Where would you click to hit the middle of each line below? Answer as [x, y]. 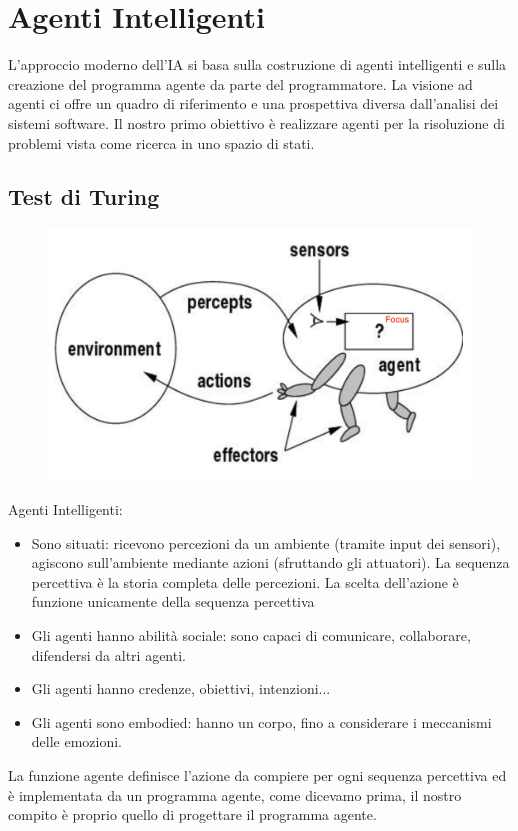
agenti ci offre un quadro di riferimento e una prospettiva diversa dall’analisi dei [253, 103]
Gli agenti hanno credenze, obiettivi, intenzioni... [181, 688]
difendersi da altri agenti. [108, 654]
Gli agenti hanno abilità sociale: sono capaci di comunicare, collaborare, [251, 635]
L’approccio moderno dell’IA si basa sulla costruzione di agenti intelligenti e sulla [257, 64]
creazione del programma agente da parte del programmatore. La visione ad [240, 83]
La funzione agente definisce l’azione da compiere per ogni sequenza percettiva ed [257, 774]
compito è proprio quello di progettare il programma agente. [192, 814]
